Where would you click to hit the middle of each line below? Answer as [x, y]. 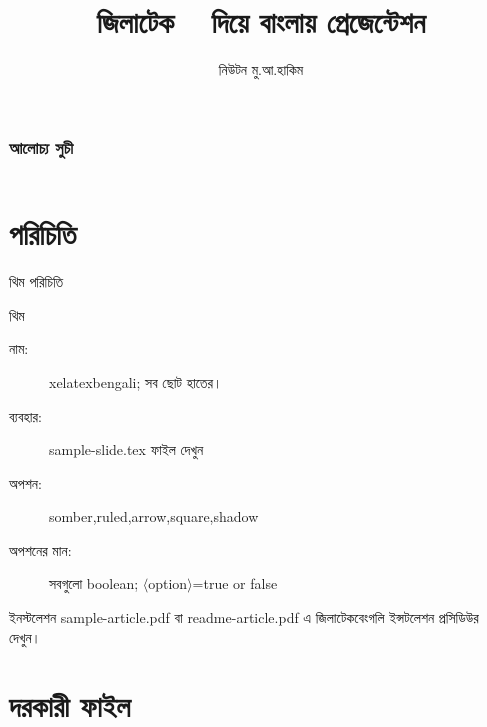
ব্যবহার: [25, 415]
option [168, 583]
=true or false [235, 583]
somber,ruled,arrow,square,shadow [154, 516]
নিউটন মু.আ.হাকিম [261, 69]
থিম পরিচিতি [36, 281]
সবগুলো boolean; [94, 583]
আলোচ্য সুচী [41, 146]
